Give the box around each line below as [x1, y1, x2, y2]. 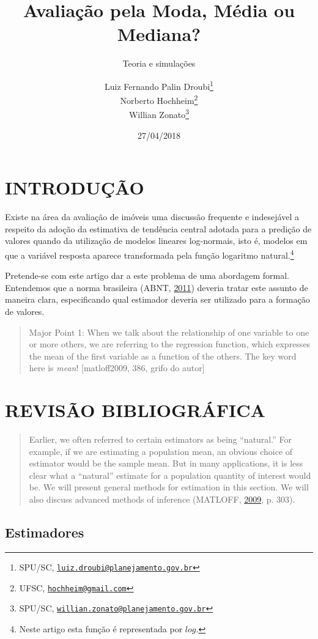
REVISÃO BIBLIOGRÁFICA [5, 397, 265, 423]
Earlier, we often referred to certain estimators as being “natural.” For [29, 433, 292, 446]
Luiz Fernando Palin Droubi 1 [105, 78, 213, 92]
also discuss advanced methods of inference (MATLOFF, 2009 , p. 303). [29, 493, 295, 506]
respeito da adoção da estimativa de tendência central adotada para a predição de [5, 222, 312, 235]
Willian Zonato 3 [128, 106, 190, 121]
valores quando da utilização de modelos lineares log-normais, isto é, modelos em [5, 234, 308, 247]
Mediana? [117, 21, 201, 46]
